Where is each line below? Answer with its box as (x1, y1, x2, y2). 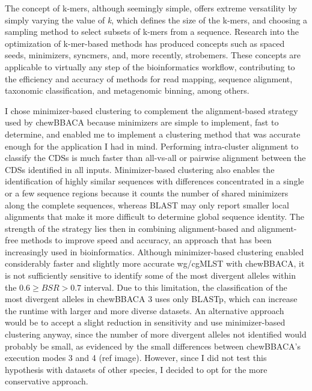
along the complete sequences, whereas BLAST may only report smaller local (5, 198, 289, 211)
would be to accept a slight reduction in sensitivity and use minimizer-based (5, 316, 286, 329)
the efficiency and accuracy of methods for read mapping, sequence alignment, (5, 72, 293, 85)
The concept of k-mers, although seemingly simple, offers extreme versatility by (5, 2, 298, 14)
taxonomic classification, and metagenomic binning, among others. (5, 84, 249, 97)
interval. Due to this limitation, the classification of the (84, 280, 287, 293)
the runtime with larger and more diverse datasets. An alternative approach (5, 304, 284, 317)
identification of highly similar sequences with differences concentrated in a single (5, 175, 304, 187)
